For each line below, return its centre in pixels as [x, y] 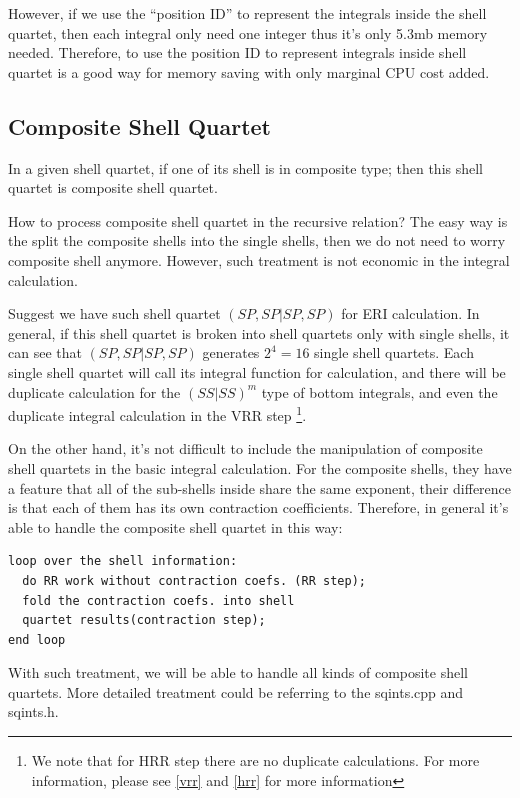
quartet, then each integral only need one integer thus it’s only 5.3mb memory [248, 32]
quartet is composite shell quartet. [113, 187]
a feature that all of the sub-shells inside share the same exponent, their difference [260, 487]
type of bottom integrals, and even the [379, 391]
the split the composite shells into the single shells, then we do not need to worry [257, 240]
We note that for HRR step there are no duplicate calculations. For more [255, 760]
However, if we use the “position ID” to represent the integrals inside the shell [247, 13]
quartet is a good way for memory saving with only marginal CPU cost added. [249, 71]
